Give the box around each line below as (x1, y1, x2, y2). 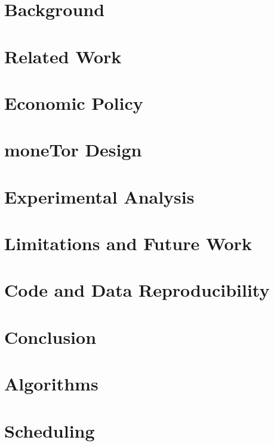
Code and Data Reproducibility (4, 278, 270, 302)
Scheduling (4, 418, 95, 442)
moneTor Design (4, 137, 142, 162)
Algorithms (4, 371, 98, 396)
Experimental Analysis (4, 184, 195, 208)
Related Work (4, 44, 122, 68)
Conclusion (4, 324, 97, 349)
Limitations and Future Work (4, 231, 252, 256)
